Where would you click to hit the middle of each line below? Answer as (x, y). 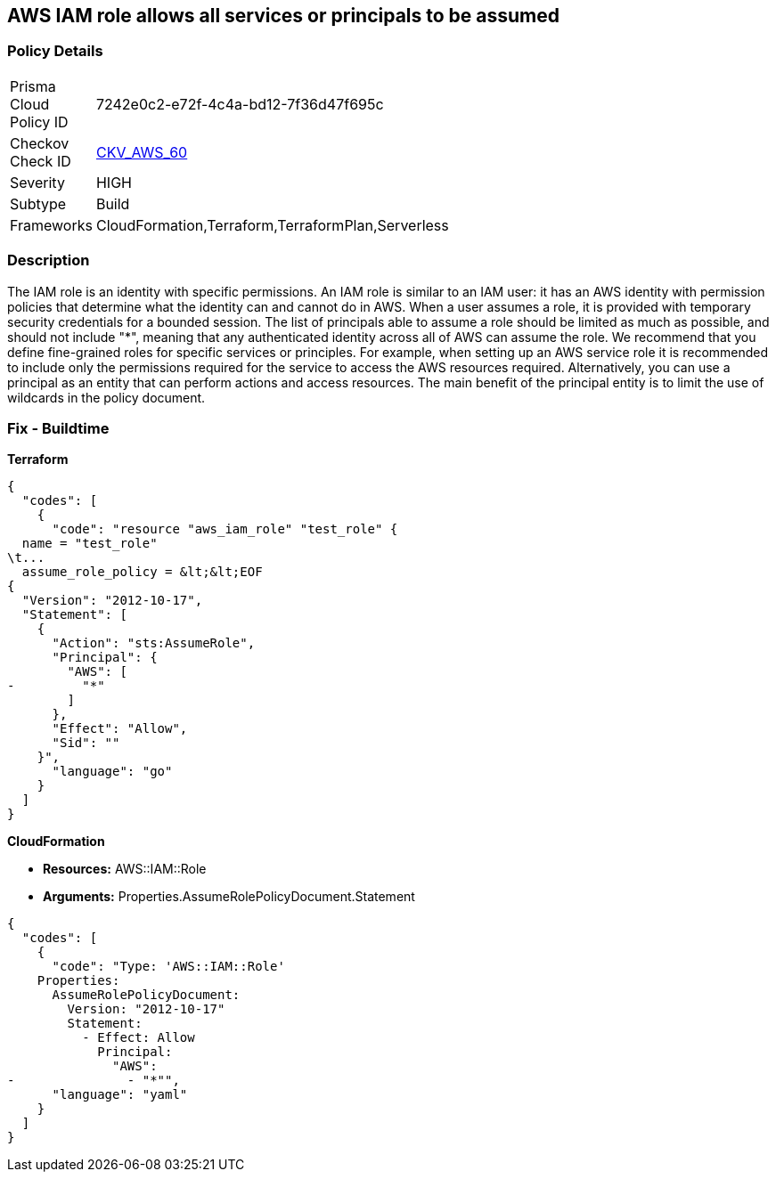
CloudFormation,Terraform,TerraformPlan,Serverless (272, 225)
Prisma (33, 86)
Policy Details (55, 51)
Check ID (41, 161)
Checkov (40, 143)
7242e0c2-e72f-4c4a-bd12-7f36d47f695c (240, 104)
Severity (37, 182)
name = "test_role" (90, 544)
